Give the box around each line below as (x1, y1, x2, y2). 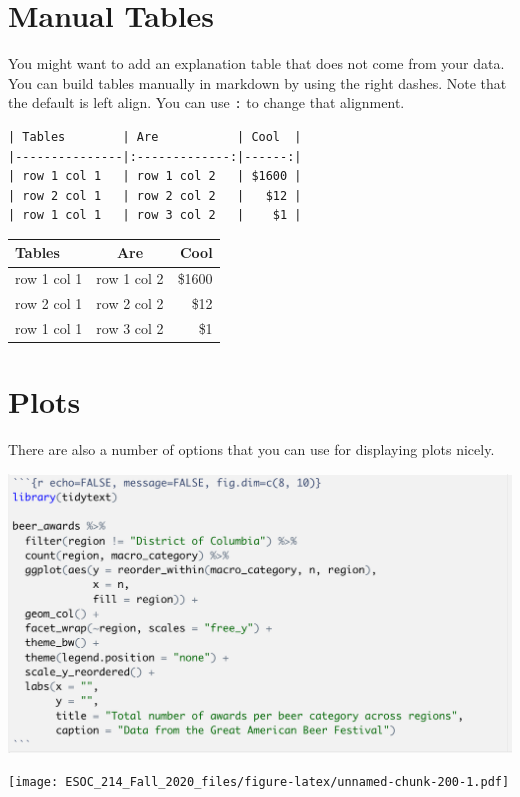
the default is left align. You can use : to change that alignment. (8, 92, 405, 113)
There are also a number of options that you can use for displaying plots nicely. (8, 439, 495, 460)
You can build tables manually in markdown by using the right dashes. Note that (8, 72, 507, 93)
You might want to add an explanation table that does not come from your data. (8, 53, 505, 74)
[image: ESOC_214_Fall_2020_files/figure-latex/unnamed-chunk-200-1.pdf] (8, 775, 510, 790)
